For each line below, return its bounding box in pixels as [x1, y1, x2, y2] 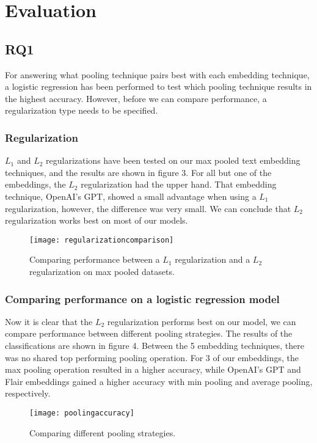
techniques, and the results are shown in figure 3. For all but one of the [5, 166, 272, 178]
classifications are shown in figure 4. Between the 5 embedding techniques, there [5, 339, 304, 351]
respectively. [5, 387, 51, 400]
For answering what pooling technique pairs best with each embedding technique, [5, 68, 310, 81]
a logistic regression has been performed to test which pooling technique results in [5, 80, 312, 93]
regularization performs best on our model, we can [107, 315, 296, 328]
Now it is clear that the [5, 315, 93, 328]
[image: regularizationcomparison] [29, 235, 174, 244]
